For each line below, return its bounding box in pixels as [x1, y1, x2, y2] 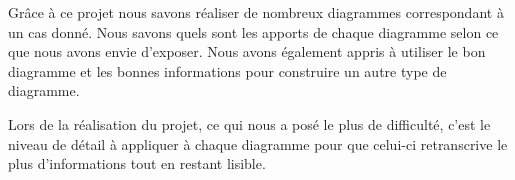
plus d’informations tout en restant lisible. [8, 153, 266, 174]
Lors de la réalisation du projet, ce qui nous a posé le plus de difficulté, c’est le [8, 113, 491, 134]
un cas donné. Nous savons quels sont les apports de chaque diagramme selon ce [8, 21, 499, 42]
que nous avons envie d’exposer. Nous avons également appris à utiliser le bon [8, 41, 486, 62]
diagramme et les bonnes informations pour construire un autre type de [8, 60, 447, 81]
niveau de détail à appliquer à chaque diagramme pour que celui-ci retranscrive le [8, 133, 508, 154]
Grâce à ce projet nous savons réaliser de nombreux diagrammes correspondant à [8, 2, 504, 22]
